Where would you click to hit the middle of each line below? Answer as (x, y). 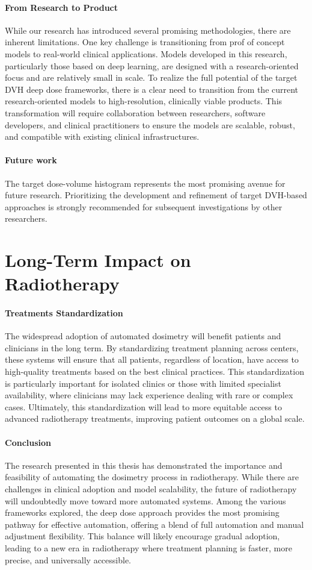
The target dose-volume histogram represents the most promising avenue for (145, 183)
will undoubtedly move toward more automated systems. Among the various (145, 500)
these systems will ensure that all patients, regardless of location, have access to (152, 359)
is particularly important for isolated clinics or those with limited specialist (143, 383)
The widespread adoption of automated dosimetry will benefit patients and (143, 336)
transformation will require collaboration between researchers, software (135, 112)
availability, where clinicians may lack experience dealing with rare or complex (149, 395)
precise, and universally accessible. (68, 559)
